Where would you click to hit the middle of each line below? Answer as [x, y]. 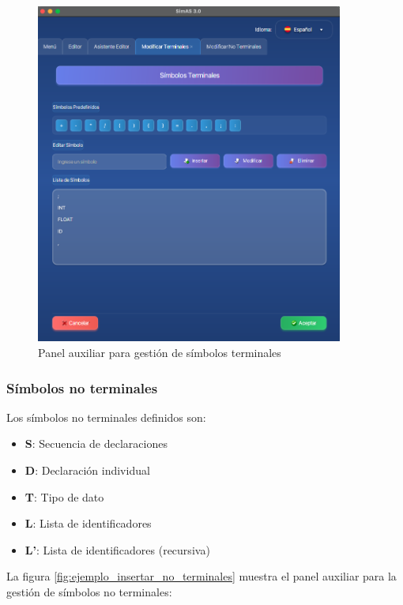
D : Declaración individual [87, 470]
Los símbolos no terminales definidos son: [106, 417]
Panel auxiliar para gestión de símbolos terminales [160, 352]
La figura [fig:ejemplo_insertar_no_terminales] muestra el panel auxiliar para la [201, 576]
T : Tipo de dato [64, 496]
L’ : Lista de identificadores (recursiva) [117, 549]
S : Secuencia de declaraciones [96, 443]
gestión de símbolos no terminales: [89, 591]
